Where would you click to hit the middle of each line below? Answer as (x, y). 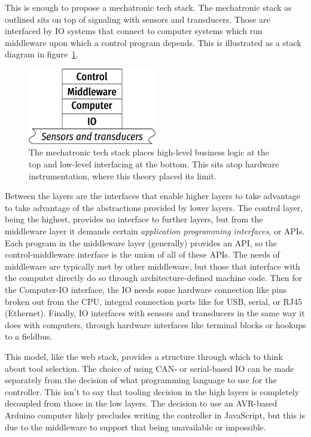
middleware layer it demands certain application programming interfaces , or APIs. (155, 231)
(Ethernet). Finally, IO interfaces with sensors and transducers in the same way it (155, 313)
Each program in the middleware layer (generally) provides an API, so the (141, 242)
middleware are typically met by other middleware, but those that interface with (153, 266)
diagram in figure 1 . (42, 54)
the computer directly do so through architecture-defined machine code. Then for (153, 278)
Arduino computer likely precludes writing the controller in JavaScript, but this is (155, 415)
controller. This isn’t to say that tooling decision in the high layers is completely (152, 391)
